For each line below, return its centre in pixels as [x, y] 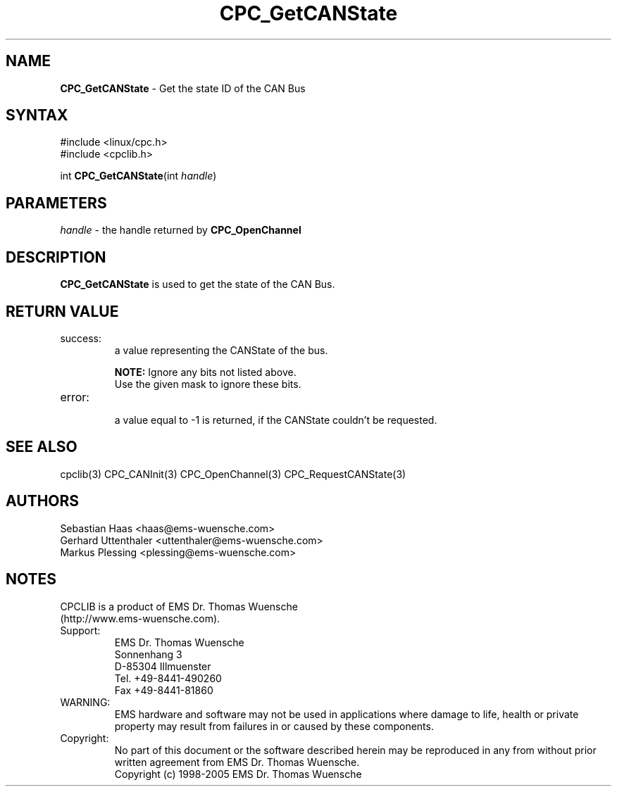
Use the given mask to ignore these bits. [208, 384]
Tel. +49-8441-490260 [168, 678]
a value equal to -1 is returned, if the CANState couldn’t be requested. [276, 420]
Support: [80, 630]
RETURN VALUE [62, 311]
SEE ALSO [42, 447]
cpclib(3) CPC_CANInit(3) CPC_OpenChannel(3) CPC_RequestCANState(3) [233, 474]
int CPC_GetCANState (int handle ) [138, 176]
